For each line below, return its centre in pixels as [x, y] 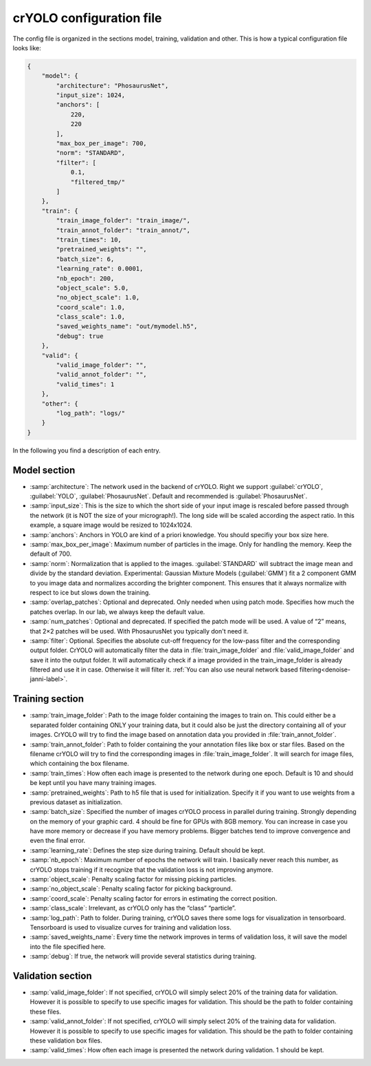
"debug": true [80, 336]
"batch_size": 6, [85, 259]
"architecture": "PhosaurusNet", [112, 85]
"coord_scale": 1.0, [91, 307]
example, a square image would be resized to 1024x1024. [111, 525]
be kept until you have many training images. [93, 783]
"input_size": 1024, [91, 95]
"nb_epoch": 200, [85, 278]
